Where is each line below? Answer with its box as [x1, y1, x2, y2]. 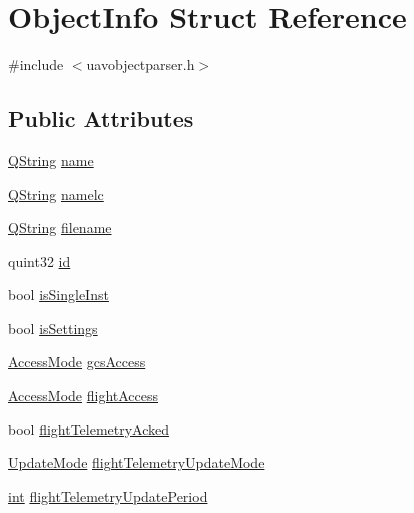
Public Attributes [8, 103, 194, 134]
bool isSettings [8, 317, 98, 338]
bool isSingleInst [8, 284, 109, 305]
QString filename [8, 217, 112, 238]
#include [8, 54, 64, 75]
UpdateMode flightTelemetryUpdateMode [8, 452, 265, 473]
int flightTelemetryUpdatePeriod [8, 485, 208, 506]
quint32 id [8, 250, 71, 271]
